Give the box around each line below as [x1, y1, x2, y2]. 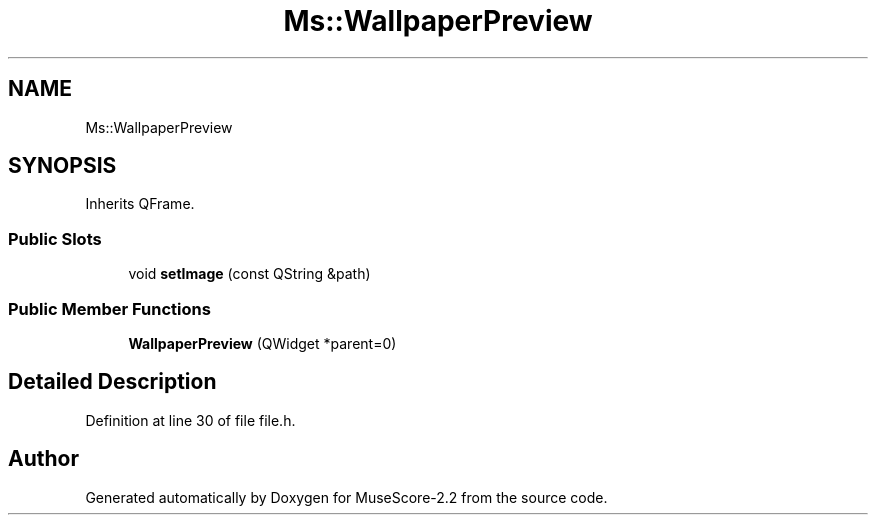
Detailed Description [8, 369, 217, 395]
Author [8, 446, 79, 472]
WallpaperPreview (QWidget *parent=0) [128, 334, 397, 352]
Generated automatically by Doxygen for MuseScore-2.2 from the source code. [85, 488, 608, 506]
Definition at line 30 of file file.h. [85, 411, 296, 429]
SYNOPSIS [8, 153, 117, 179]
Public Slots [8, 228, 102, 249]
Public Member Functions [8, 298, 211, 319]
